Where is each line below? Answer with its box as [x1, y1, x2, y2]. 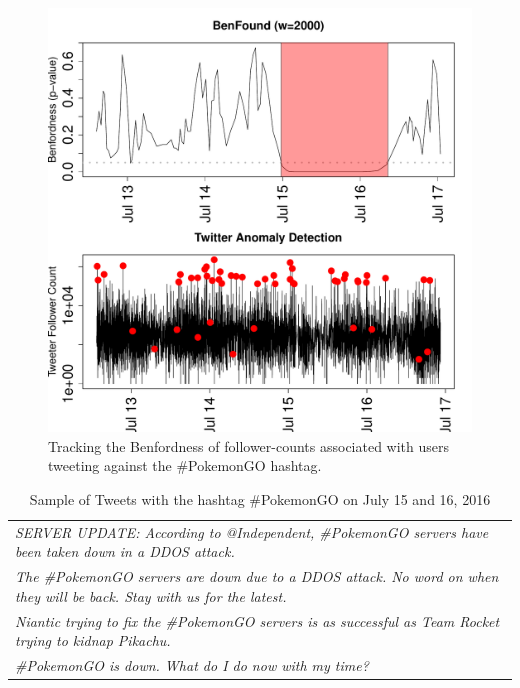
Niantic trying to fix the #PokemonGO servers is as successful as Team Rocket [15, 610, 500, 631]
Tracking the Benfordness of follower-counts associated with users [48, 435, 450, 456]
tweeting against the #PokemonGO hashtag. [48, 455, 322, 476]
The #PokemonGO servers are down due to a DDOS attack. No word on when [15, 566, 499, 587]
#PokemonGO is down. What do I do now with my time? [15, 654, 369, 675]
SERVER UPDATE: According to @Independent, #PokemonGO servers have [15, 521, 489, 542]
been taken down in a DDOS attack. [15, 541, 235, 562]
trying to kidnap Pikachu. [15, 630, 171, 651]
